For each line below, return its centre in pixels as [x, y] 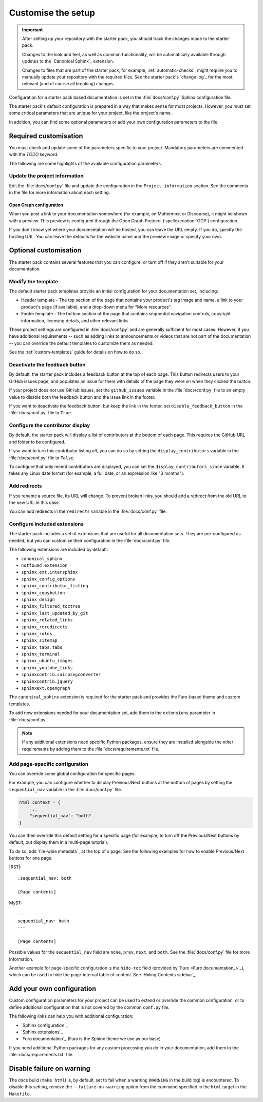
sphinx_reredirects [44, 627]
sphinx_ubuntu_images [47, 661]
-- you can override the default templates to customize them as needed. [81, 343]
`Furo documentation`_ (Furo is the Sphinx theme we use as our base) [91, 1039]
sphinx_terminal [41, 654]
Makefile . [20, 1094]
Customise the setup [52, 13]
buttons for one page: [31, 858]
